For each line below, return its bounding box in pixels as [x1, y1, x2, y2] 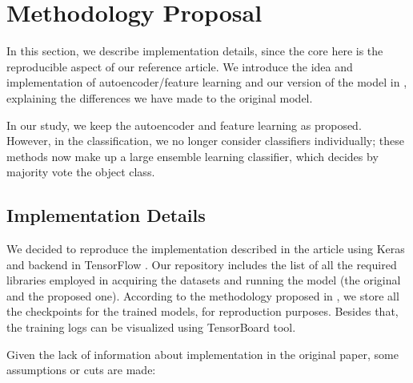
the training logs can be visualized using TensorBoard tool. [6, 319, 296, 336]
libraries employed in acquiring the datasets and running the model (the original [6, 272, 401, 288]
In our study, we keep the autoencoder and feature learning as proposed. [6, 116, 362, 133]
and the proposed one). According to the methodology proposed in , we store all [6, 287, 399, 304]
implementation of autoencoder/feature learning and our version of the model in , [6, 74, 407, 91]
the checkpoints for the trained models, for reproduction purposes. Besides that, [6, 303, 399, 320]
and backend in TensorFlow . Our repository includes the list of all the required [6, 256, 397, 272]
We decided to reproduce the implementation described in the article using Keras [6, 240, 405, 257]
